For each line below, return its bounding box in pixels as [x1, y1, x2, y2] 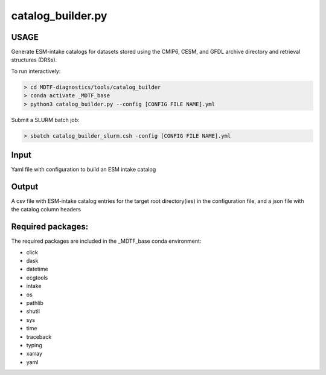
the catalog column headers [11, 206, 81, 213]
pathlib [26, 300, 43, 307]
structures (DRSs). [11, 56, 57, 63]
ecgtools [26, 274, 48, 281]
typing [26, 341, 42, 348]
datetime [26, 266, 48, 273]
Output [11, 181, 39, 191]
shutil [26, 308, 40, 315]
